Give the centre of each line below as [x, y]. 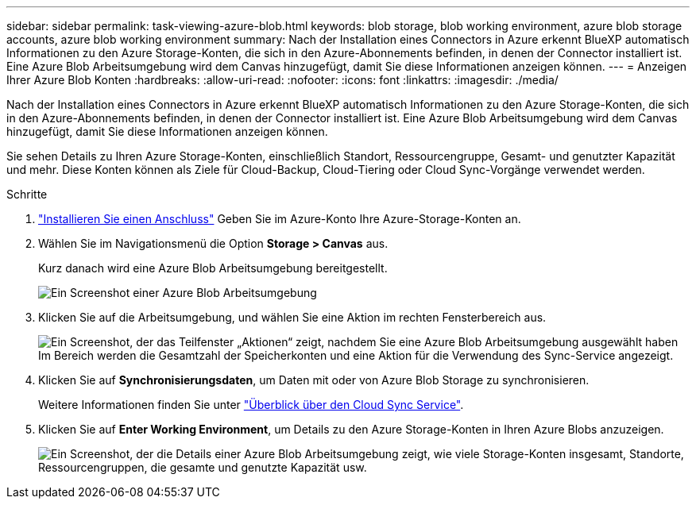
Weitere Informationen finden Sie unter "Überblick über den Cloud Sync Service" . [251, 405]
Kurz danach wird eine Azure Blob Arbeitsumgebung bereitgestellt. [213, 268]
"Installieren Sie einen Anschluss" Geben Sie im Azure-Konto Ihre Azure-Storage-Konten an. [280, 219]
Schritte [27, 194]
